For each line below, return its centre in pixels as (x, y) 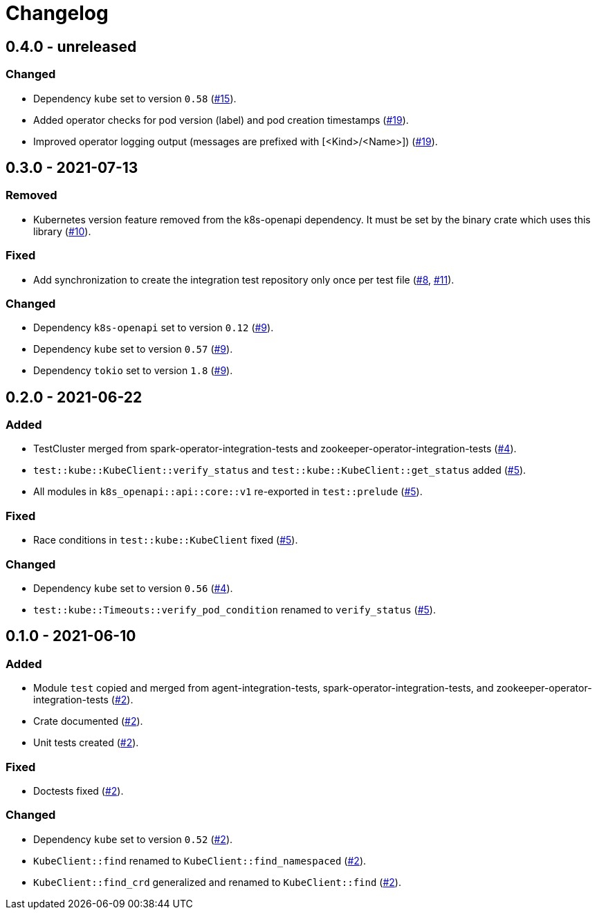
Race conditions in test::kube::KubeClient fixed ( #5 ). (166, 540)
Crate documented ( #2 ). (88, 721)
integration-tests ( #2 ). (83, 700)
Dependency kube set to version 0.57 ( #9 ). (133, 349)
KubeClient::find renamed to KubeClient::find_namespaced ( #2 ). (200, 860)
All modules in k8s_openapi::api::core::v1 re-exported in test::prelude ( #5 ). (228, 492)
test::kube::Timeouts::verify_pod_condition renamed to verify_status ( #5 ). (235, 609)
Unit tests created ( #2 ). (86, 743)
